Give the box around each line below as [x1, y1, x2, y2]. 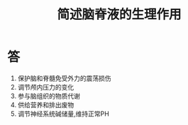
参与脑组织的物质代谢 [17, 92, 80, 100]
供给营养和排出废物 [17, 100, 74, 109]
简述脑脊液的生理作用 [56, 6, 182, 23]
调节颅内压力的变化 [17, 82, 74, 91]
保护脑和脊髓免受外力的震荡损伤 [17, 74, 111, 82]
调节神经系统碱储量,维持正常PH [17, 109, 110, 118]
